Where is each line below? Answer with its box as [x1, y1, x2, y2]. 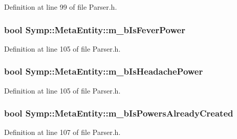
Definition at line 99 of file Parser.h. [4, 2, 117, 12]
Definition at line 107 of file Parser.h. [4, 127, 121, 137]
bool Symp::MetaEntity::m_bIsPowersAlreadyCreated [4, 107, 233, 120]
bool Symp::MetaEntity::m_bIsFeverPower [4, 23, 185, 36]
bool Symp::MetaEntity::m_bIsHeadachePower [4, 65, 203, 78]
